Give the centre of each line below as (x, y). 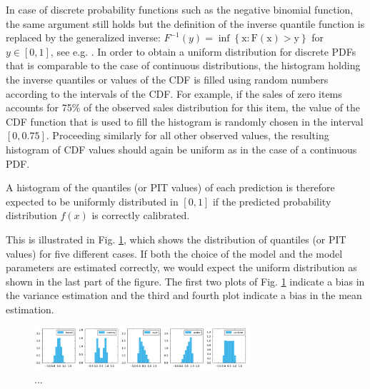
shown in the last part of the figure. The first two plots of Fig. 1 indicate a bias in (185, 281)
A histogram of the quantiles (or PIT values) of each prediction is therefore (170, 187)
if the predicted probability (272, 201)
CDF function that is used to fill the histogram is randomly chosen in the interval (185, 121)
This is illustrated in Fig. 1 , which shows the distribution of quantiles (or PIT (176, 239)
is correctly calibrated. (141, 215)
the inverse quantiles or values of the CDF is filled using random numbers (167, 79)
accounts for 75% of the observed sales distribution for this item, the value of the (183, 107)
